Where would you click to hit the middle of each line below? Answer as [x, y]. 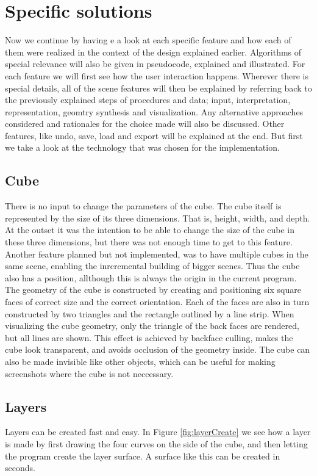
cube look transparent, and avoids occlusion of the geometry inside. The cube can [158, 349]
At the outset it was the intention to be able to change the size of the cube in [150, 230]
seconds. [20, 468]
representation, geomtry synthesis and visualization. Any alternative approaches [154, 111]
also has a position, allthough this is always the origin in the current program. [151, 277]
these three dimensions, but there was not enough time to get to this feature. [149, 242]
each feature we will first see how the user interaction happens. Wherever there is [157, 75]
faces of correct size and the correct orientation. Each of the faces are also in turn [157, 302]
